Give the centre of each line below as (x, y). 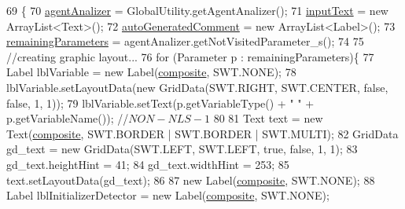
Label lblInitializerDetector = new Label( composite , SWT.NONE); (168, 195)
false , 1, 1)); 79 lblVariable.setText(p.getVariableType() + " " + (160, 103)
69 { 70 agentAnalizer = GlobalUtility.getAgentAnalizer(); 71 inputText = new (197, 10)
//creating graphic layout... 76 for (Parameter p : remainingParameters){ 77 (190, 56)
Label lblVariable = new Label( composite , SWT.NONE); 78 (151, 72)
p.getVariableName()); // (68, 118)
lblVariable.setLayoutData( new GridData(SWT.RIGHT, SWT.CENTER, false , (197, 87)
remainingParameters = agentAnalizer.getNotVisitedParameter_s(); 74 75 (185, 41)
